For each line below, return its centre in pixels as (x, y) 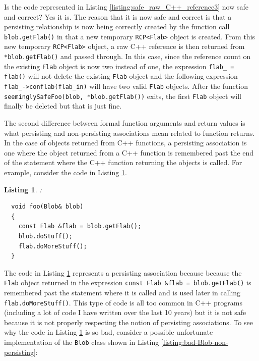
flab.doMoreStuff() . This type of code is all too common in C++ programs (123, 302)
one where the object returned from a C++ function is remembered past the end (129, 152)
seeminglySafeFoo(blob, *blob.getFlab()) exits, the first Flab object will (123, 96)
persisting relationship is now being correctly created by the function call (117, 27)
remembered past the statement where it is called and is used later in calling (122, 292)
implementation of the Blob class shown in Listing (82, 342)
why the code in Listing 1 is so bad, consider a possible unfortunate (109, 332)
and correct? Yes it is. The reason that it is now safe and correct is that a (118, 16)
